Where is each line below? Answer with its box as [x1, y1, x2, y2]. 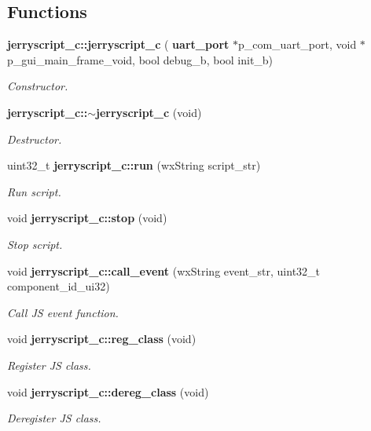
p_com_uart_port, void [237, 36, 357, 53]
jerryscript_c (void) [95, 104, 202, 120]
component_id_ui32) [7, 278, 110, 294]
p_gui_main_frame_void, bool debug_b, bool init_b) [7, 51, 274, 68]
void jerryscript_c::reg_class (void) [7, 331, 197, 347]
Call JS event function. [7, 304, 119, 320]
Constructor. [7, 78, 68, 94]
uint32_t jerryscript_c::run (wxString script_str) [7, 157, 261, 173]
